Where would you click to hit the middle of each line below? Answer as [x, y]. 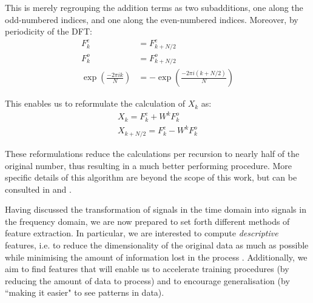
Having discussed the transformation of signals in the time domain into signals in [156, 209]
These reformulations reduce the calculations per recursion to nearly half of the [152, 153]
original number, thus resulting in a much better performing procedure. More [149, 165]
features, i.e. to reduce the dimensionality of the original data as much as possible [157, 245]
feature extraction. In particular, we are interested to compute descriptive [142, 233]
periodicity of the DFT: [49, 31]
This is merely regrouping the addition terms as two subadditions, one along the [154, 7]
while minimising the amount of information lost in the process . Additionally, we [156, 257]
